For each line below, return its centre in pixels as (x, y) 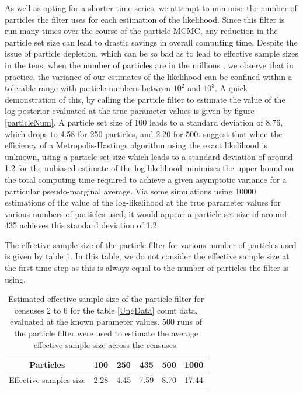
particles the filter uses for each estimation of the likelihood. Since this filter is (145, 19)
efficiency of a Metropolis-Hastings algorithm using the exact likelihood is (136, 145)
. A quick (231, 88)
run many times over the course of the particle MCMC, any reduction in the (141, 31)
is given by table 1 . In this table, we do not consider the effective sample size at (147, 256)
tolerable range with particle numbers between (88, 88)
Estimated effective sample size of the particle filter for (106, 299)
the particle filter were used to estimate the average (106, 333)
